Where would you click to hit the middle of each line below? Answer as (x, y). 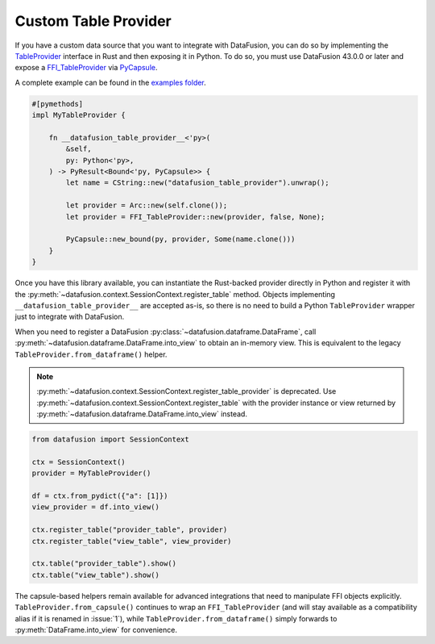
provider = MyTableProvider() (91, 473)
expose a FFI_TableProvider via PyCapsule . (86, 68)
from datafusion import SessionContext (110, 439)
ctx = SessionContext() (79, 462)
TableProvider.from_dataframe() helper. (91, 354)
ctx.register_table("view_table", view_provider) (132, 541)
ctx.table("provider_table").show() (104, 564)
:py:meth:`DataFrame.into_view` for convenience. (96, 629)
